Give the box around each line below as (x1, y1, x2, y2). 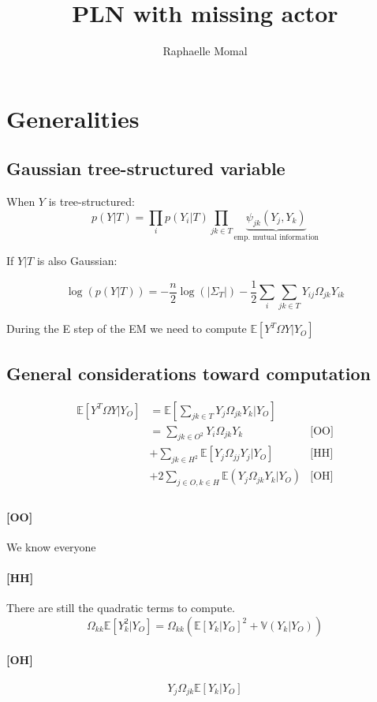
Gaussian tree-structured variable (6, 156, 286, 181)
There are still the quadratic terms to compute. (6, 599, 236, 616)
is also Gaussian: (36, 252, 118, 268)
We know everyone (6, 538, 96, 555)
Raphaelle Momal (162, 43, 248, 59)
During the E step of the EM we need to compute (6, 320, 247, 337)
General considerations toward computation (6, 360, 371, 385)
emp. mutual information (233, 233, 319, 242)
